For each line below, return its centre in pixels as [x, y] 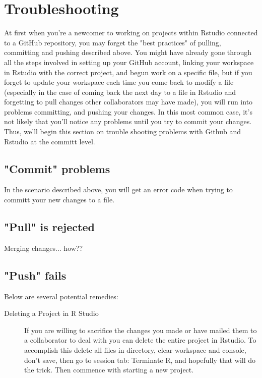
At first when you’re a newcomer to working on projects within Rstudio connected [131, 33]
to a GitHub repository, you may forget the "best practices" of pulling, [113, 42]
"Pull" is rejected [49, 227]
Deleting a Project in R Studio [51, 313]
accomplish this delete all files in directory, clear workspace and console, [135, 350]
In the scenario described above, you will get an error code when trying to [118, 190]
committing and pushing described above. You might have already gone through [128, 52]
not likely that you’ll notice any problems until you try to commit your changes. [128, 121]
